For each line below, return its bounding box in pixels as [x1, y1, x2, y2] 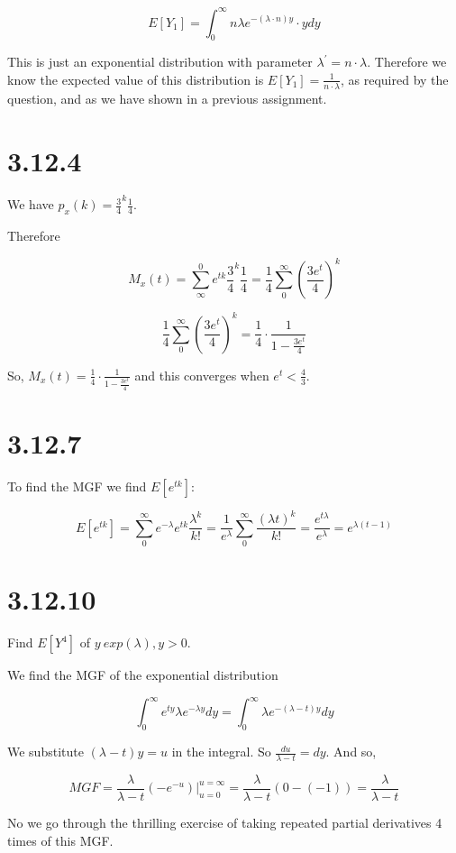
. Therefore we [367, 52, 447, 71]
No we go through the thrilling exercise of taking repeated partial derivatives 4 [7, 812, 442, 831]
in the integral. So [171, 742, 271, 761]
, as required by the [340, 69, 449, 88]
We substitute [7, 742, 84, 761]
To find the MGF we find [7, 476, 147, 495]
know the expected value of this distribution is [7, 69, 264, 88]
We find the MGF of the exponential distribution [7, 665, 278, 684]
